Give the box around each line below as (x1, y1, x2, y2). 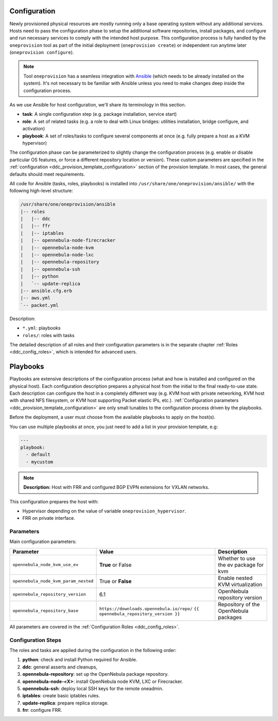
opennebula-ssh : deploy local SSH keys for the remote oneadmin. (22, 685, 164, 692)
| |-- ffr (20, 223, 51, 229)
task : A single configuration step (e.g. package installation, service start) (22, 111, 177, 117)
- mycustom (26, 459, 54, 465)
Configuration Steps (9, 636, 62, 643)
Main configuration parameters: (9, 538, 77, 545)
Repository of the (218, 601, 260, 608)
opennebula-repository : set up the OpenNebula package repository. (22, 671, 169, 677)
